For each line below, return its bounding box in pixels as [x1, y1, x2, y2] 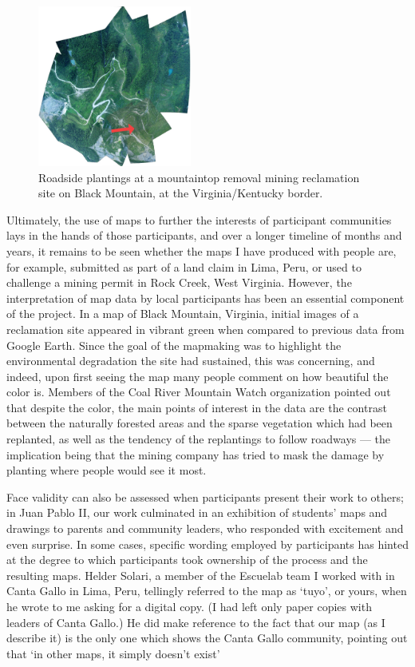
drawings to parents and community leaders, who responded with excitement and [6, 520, 404, 537]
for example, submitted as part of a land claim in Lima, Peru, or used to [6, 258, 362, 275]
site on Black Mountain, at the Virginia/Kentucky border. [38, 185, 323, 201]
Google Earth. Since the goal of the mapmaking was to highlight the [6, 336, 342, 353]
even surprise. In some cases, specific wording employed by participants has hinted [6, 535, 409, 552]
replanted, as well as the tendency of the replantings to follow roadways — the [6, 431, 391, 447]
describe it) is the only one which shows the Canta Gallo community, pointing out [6, 629, 408, 646]
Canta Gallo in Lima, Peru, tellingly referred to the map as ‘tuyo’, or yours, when [6, 582, 407, 599]
